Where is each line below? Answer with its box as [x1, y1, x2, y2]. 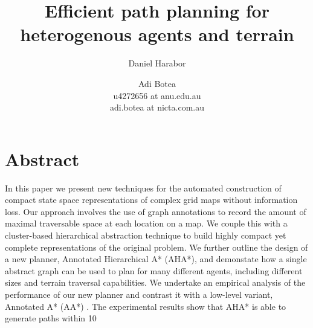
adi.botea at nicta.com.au [110, 101, 204, 114]
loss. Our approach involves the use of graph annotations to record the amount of [5, 205, 306, 217]
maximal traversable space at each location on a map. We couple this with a [5, 217, 288, 230]
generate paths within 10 [5, 312, 97, 324]
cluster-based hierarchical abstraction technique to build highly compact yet [5, 229, 286, 241]
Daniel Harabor [128, 57, 186, 69]
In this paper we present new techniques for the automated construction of [5, 181, 282, 194]
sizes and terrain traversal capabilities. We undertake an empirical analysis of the [5, 276, 306, 289]
